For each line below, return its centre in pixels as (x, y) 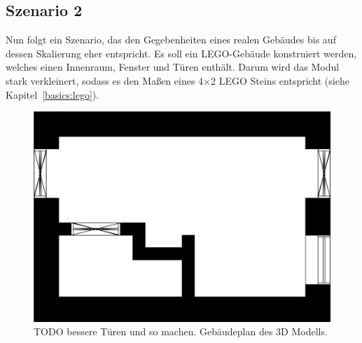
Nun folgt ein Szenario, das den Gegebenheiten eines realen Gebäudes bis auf (171, 40)
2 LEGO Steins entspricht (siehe (280, 80)
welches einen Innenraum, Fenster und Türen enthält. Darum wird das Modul (173, 67)
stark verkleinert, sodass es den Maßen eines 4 (105, 80)
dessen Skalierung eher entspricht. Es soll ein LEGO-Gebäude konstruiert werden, (181, 53)
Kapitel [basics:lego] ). (53, 94)
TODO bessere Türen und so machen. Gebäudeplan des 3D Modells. (181, 331)
